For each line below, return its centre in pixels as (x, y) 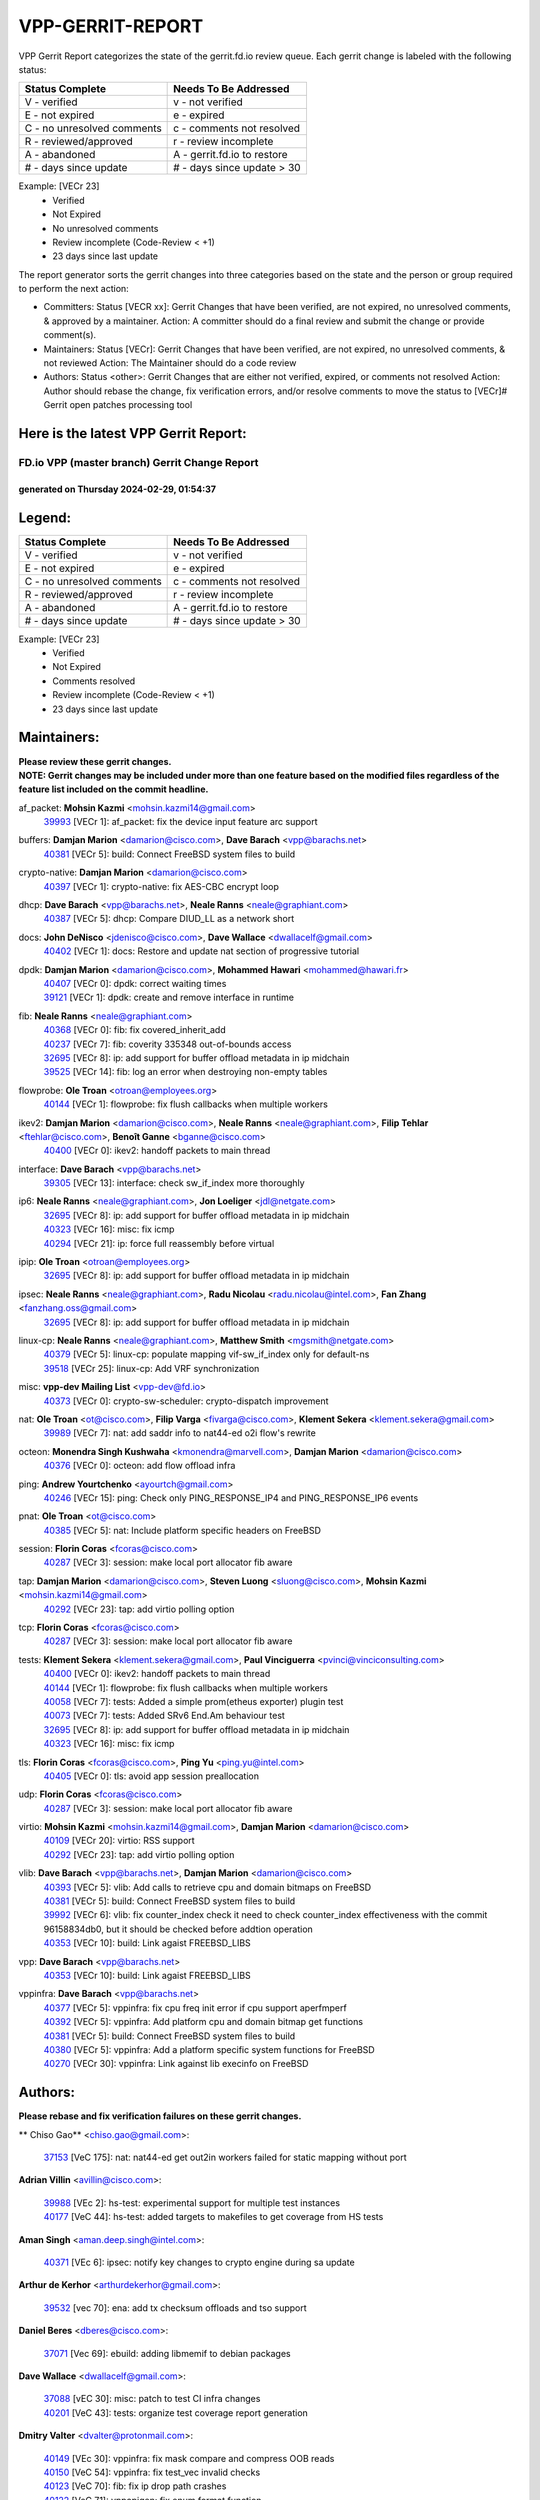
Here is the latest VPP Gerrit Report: (132, 433)
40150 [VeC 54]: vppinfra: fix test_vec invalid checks (152, 2472)
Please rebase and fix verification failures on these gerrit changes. (160, 2116)
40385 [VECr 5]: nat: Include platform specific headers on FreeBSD (182, 1530)
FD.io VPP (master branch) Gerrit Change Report (138, 462)
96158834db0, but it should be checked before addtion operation (178, 1929)
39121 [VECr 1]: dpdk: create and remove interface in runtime (169, 997)
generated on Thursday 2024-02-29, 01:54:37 (117, 489)
